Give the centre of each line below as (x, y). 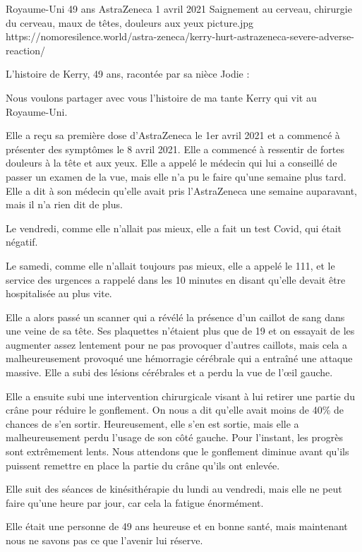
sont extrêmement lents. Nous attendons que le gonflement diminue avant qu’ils (177, 451)
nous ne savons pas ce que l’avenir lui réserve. (104, 540)
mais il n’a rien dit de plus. (64, 204)
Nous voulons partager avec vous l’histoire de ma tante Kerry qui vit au (161, 97)
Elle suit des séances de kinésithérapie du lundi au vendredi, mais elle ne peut (174, 489)
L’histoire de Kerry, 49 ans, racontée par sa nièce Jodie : (128, 74)
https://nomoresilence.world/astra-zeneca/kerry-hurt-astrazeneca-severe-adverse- (180, 36)
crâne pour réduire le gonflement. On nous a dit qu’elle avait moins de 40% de (175, 410)
